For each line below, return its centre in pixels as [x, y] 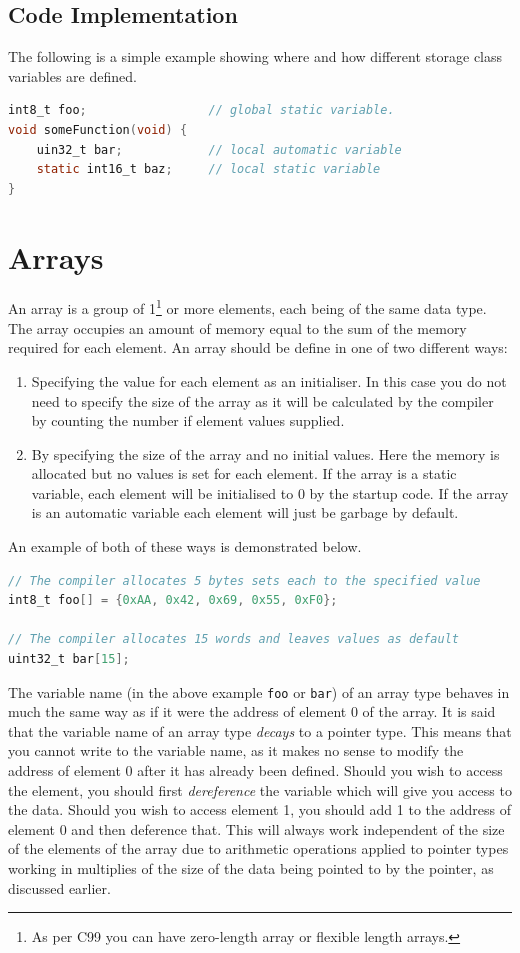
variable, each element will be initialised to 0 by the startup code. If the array [270, 492]
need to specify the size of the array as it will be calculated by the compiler [262, 400]
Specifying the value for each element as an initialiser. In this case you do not [269, 380]
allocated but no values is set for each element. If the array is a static [244, 473]
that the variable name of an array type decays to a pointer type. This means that [260, 730]
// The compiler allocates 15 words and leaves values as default [234, 639]
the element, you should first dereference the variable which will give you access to [260, 789]
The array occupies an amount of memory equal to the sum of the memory [237, 327]
